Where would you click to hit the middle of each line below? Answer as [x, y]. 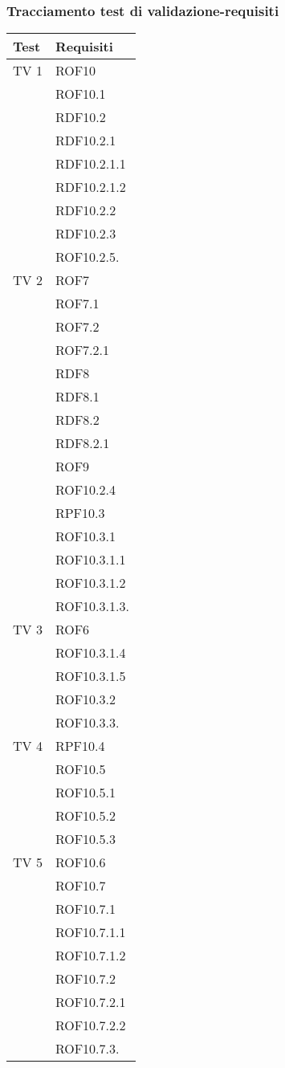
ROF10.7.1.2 [90, 956]
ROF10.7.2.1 [90, 1002]
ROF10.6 [80, 862]
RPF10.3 [80, 513]
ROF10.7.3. [87, 1049]
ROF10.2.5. [87, 257]
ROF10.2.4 [85, 490]
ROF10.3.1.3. [92, 606]
